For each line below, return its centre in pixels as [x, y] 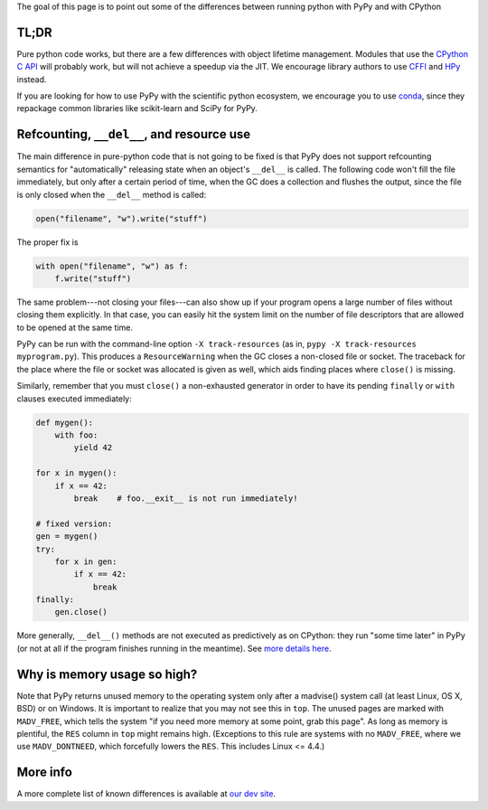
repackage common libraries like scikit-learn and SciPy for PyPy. [137, 108]
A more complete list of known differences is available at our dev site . [146, 794]
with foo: [76, 435]
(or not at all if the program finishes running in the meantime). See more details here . [174, 648]
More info [44, 772]
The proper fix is [47, 242]
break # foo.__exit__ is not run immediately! [186, 498]
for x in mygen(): [76, 473]
